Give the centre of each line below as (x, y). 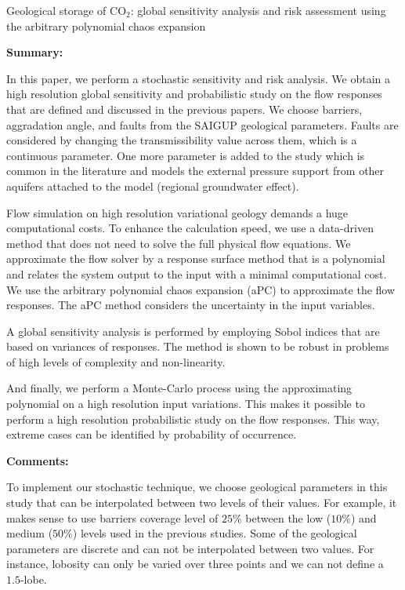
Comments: (38, 460)
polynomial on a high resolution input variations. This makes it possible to (186, 404)
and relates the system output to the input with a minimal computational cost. (197, 273)
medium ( (30, 533)
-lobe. (33, 579)
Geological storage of (56, 10)
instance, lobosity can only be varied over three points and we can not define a (195, 564)
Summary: (35, 52)
